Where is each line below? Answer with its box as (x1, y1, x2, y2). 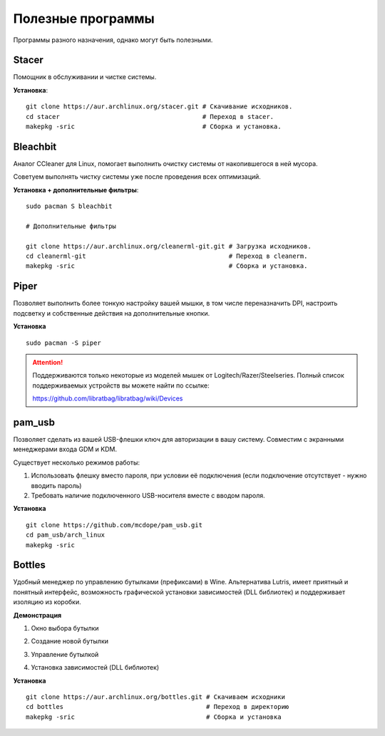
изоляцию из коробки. (13, 598, 81, 606)
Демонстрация (13, 611, 62, 619)
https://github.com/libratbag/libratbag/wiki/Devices (32, 394, 183, 403)
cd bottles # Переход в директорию (26, 703, 289, 711)
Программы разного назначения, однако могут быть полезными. (13, 36, 213, 44)
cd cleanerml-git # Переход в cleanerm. (26, 252, 308, 260)
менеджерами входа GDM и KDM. (13, 445, 118, 454)
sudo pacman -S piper (26, 338, 101, 347)
